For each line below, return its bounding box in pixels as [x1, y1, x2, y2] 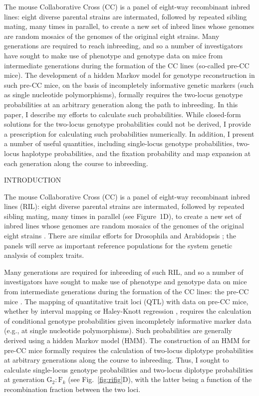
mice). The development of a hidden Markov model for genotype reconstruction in [4, 70, 255, 80]
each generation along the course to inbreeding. [4, 158, 148, 168]
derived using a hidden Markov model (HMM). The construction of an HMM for [4, 335, 251, 345]
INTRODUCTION [4, 175, 61, 185]
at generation [4, 374, 44, 385]
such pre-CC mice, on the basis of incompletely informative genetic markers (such [4, 79, 254, 90]
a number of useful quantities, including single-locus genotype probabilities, [4, 138, 235, 149]
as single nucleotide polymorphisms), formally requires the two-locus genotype [4, 89, 243, 100]
